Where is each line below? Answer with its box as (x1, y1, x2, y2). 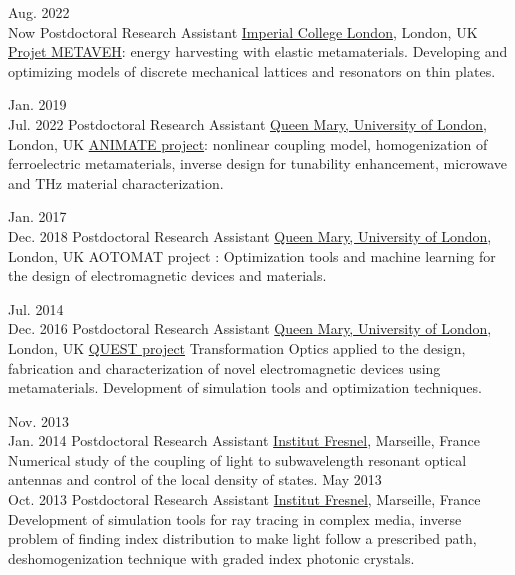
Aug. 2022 (8, 2, 70, 22)
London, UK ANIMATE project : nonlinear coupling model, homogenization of (8, 133, 488, 154)
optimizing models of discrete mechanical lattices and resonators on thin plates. (8, 60, 496, 81)
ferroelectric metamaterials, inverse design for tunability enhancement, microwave (8, 153, 508, 174)
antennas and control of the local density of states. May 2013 (8, 469, 382, 490)
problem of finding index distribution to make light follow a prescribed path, (8, 528, 477, 549)
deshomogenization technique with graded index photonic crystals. (8, 547, 415, 568)
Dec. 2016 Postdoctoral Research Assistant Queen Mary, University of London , (8, 318, 492, 339)
